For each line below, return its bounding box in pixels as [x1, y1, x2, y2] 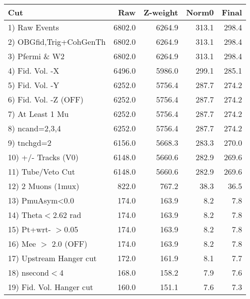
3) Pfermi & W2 [8, 50, 65, 62]
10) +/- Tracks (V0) [8, 151, 79, 163]
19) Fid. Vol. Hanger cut [8, 281, 93, 293]
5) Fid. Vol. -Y [8, 79, 60, 91]
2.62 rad [53, 209, 81, 220]
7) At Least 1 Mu [8, 108, 69, 119]
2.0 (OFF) [52, 238, 87, 249]
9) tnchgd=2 [8, 137, 52, 148]
